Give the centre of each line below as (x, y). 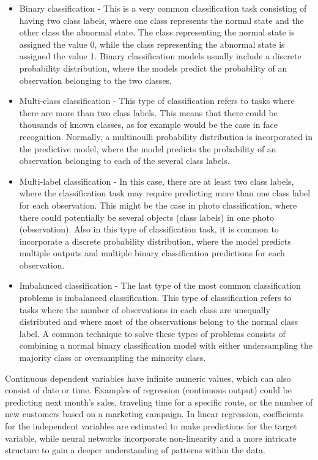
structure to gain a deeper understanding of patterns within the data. (135, 450)
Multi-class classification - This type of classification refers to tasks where (157, 101)
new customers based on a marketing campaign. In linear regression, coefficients (154, 414)
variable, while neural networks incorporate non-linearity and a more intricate (151, 438)
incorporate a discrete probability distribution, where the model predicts (155, 241)
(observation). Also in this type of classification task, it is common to (149, 229)
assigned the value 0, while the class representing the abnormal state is (152, 44)
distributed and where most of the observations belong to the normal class (159, 321)
